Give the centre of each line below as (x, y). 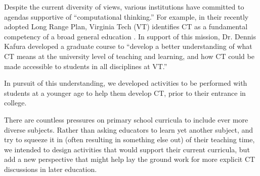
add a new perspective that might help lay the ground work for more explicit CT (130, 159)
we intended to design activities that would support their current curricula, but (127, 149)
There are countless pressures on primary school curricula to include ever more (126, 119)
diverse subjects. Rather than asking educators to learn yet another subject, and (129, 129)
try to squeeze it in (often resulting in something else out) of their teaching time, (129, 139)
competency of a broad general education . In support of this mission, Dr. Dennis (130, 36)
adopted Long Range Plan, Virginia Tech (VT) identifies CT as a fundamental (126, 26)
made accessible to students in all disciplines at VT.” (86, 66)
